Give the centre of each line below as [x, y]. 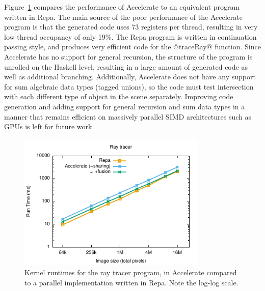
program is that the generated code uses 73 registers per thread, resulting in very [131, 27]
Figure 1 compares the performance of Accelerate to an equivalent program [122, 7]
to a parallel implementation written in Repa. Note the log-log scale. [131, 282]
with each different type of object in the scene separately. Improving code [119, 96]
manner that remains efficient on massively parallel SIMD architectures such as [128, 116]
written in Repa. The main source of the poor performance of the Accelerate [123, 17]
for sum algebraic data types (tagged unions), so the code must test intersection [129, 86]
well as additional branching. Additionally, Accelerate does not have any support [130, 77]
